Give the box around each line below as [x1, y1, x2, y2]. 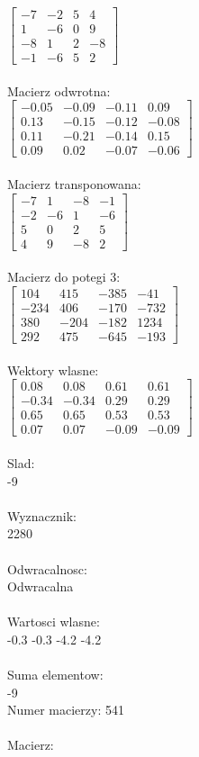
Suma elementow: [7, 665, 104, 684]
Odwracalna [7, 577, 74, 596]
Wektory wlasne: [7, 360, 99, 379]
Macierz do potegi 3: [7, 267, 121, 286]
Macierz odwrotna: [7, 81, 111, 100]
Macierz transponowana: [7, 175, 141, 194]
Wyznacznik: [7, 506, 77, 525]
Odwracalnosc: [7, 559, 87, 578]
